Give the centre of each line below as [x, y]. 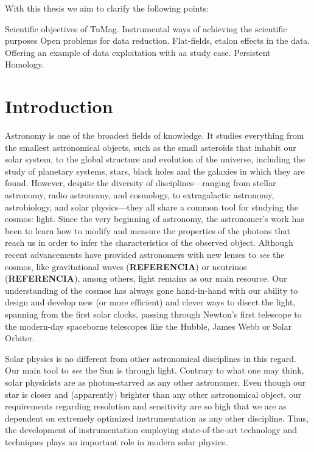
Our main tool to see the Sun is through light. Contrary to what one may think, [155, 370]
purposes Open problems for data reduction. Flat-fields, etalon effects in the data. [158, 40]
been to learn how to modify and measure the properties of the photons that [148, 230]
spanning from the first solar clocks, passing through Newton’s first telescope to [153, 314]
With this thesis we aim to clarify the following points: [107, 8]
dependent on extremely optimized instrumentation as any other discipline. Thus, [157, 418]
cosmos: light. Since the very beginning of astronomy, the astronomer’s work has [155, 219]
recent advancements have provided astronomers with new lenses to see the [145, 255]
